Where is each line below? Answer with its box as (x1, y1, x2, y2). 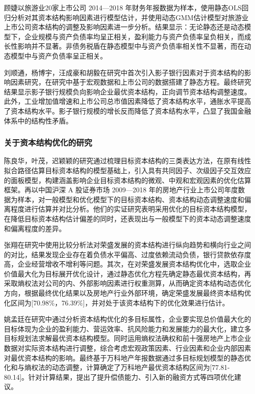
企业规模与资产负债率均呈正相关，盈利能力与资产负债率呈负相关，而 (24, 31, 244, 41)
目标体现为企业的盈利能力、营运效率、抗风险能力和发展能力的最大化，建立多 (4, 323, 251, 333)
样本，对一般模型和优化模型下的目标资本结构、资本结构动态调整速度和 (17, 194, 244, 204)
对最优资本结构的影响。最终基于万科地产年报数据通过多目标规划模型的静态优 (4, 352, 251, 363)
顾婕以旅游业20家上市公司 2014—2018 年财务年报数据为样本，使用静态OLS (4, 2, 242, 12)
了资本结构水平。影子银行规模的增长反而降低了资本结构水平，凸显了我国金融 (4, 105, 251, 116)
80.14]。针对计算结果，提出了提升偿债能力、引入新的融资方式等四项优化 (4, 371, 234, 382)
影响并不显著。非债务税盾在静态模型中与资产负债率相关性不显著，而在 (17, 41, 244, 51)
